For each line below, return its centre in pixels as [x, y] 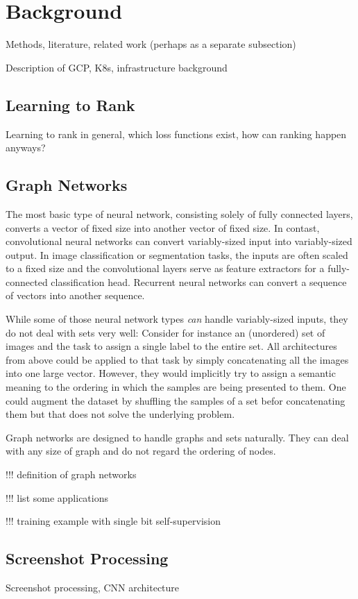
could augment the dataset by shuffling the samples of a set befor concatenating [176, 400]
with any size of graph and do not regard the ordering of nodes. [141, 451]
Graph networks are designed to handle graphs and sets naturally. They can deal [177, 437]
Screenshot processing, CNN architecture [93, 587]
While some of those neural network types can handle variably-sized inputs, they [177, 319]
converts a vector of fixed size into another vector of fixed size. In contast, [163, 227]
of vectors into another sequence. [75, 295]
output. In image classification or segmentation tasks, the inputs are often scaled [177, 254]
